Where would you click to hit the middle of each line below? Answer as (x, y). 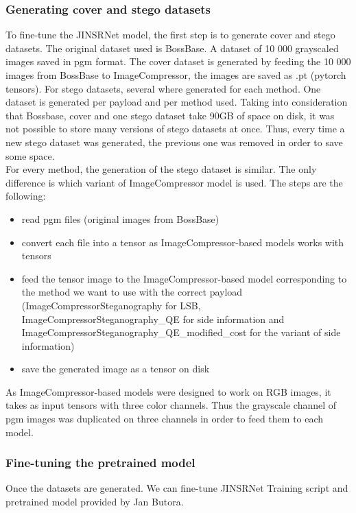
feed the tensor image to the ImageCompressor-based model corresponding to (184, 278)
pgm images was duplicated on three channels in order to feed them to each (165, 419)
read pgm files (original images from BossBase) (120, 218)
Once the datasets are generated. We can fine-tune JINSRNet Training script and (177, 488)
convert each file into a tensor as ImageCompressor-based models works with (183, 242)
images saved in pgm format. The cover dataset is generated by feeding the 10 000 (178, 61)
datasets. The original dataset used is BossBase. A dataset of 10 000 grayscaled (172, 48)
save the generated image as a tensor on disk (116, 369)
